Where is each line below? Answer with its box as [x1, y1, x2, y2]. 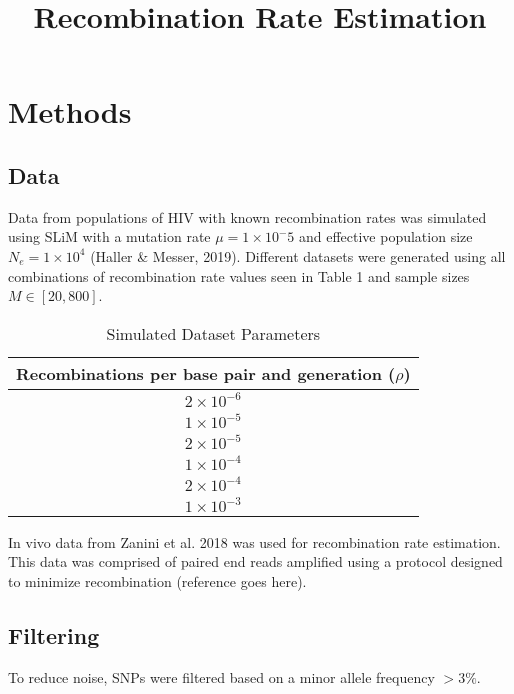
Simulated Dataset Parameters [106, 321, 321, 345]
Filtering [8, 619, 100, 650]
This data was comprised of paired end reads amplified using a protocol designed [8, 551, 503, 572]
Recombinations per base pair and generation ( [16, 361, 396, 385]
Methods [8, 91, 132, 132]
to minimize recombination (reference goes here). [8, 570, 307, 591]
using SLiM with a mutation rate [8, 226, 211, 247]
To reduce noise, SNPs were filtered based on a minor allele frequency [8, 666, 435, 687]
